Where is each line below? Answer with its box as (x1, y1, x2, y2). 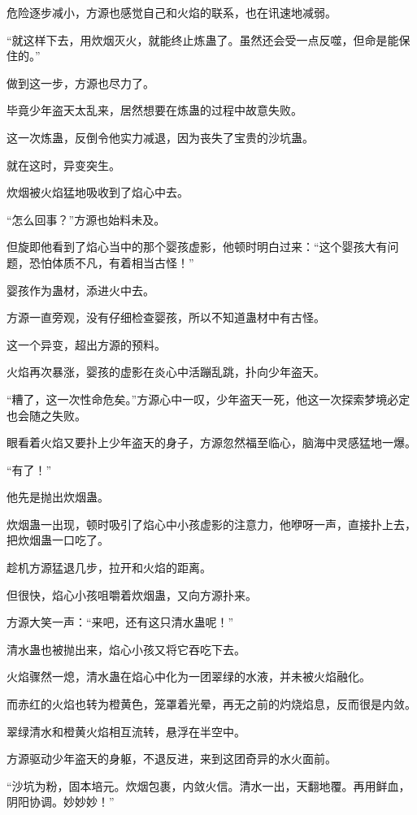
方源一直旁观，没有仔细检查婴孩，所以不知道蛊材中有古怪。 (7, 309, 325, 326)
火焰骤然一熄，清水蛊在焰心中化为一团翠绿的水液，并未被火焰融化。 (7, 668, 371, 685)
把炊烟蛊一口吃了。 (7, 531, 109, 548)
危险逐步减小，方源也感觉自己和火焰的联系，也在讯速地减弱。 (7, 4, 337, 20)
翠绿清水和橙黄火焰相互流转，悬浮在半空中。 (7, 722, 245, 739)
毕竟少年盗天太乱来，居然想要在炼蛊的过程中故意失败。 (7, 102, 302, 119)
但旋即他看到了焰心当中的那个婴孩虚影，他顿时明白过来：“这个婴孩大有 (7, 238, 388, 255)
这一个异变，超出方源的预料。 (7, 336, 166, 353)
